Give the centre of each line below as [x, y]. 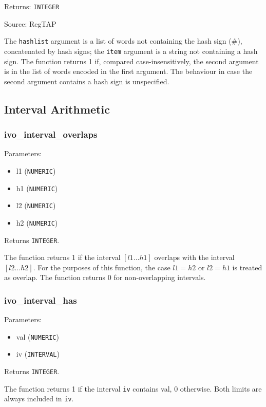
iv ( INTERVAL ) [38, 354]
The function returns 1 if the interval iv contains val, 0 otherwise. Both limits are [133, 388]
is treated [247, 267]
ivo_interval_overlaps [51, 134]
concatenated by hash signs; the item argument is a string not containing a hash [131, 51]
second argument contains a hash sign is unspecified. [87, 81]
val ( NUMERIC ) [37, 336]
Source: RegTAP [30, 23]
